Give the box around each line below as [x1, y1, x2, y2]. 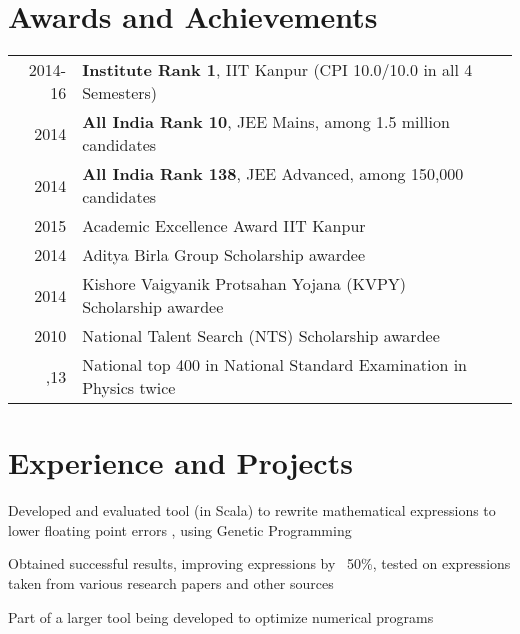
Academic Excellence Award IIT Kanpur [82, 214, 366, 238]
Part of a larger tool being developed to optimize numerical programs [8, 606, 434, 627]
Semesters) [82, 81, 158, 105]
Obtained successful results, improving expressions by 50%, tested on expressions [8, 553, 511, 574]
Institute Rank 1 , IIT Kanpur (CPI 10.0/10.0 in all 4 [82, 58, 473, 82]
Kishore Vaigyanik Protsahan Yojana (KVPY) [82, 272, 407, 296]
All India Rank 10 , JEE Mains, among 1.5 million [82, 110, 450, 134]
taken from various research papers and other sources [8, 573, 334, 594]
